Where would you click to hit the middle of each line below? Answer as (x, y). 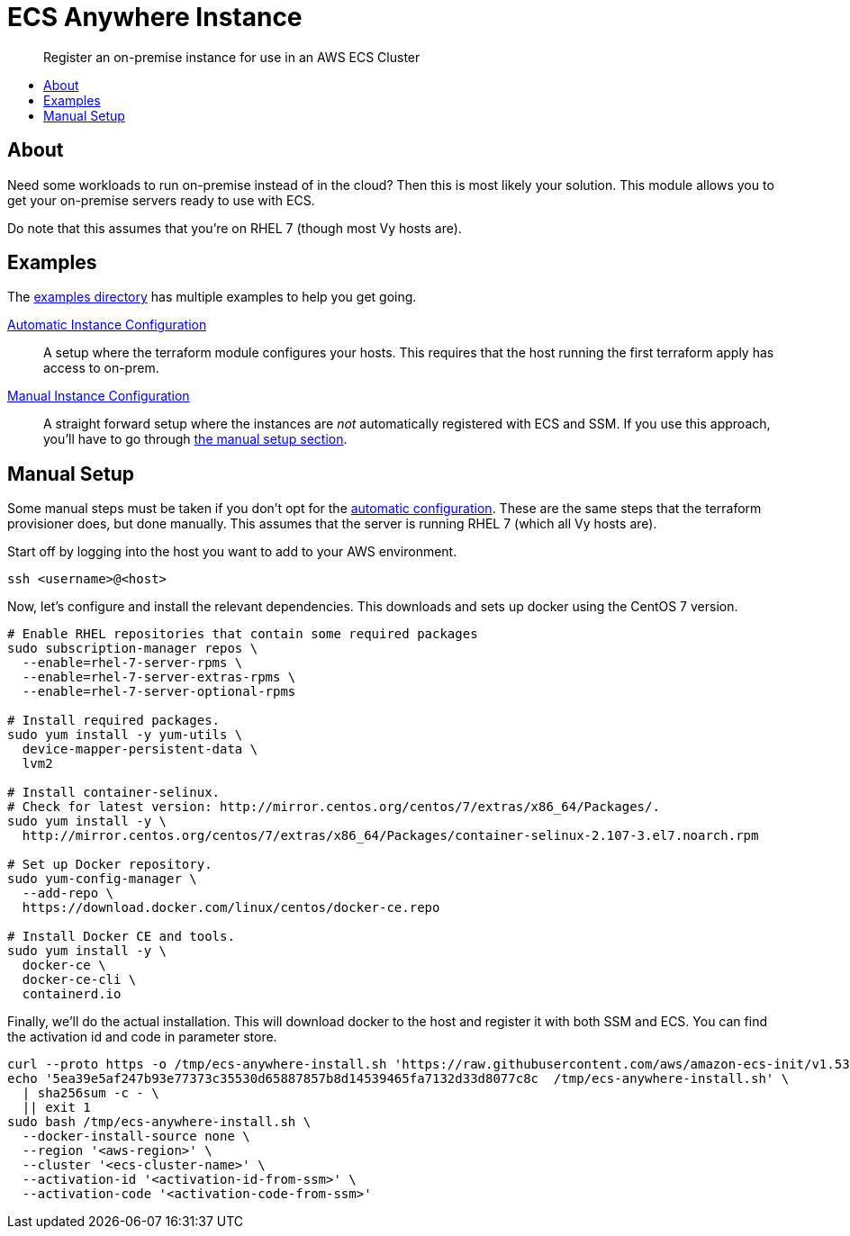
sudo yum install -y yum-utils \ (125, 735)
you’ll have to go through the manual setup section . (195, 439)
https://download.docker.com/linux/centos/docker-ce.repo (231, 908)
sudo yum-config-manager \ (102, 879)
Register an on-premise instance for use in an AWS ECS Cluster (232, 57)
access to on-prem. (101, 368)
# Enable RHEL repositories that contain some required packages (243, 634)
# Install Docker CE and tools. (121, 937)
